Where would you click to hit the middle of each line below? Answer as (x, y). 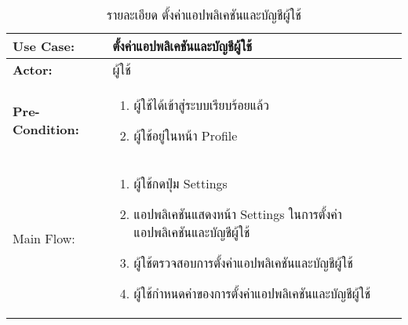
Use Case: (44, 46)
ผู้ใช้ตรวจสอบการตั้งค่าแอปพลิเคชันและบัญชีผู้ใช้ (243, 263)
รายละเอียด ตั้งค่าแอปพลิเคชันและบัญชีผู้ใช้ (204, 15)
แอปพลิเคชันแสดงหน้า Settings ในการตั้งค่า (238, 214)
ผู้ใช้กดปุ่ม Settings (180, 183)
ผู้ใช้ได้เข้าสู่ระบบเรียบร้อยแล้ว (201, 105)
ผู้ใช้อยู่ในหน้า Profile (186, 135)
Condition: (46, 129)
